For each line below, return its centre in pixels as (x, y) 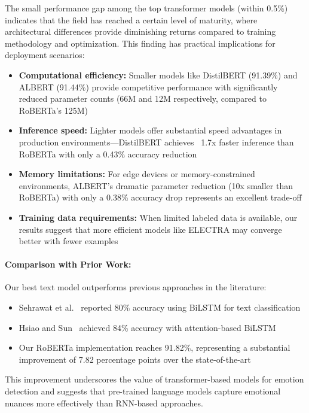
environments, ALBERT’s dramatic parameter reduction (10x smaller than (156, 185)
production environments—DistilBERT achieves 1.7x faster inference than (156, 142)
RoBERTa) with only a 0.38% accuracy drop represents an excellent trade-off (160, 197)
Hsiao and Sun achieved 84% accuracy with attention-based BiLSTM (147, 327)
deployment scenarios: (45, 55)
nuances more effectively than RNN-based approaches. (104, 403)
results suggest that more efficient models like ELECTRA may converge (150, 229)
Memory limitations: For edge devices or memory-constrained (137, 174)
